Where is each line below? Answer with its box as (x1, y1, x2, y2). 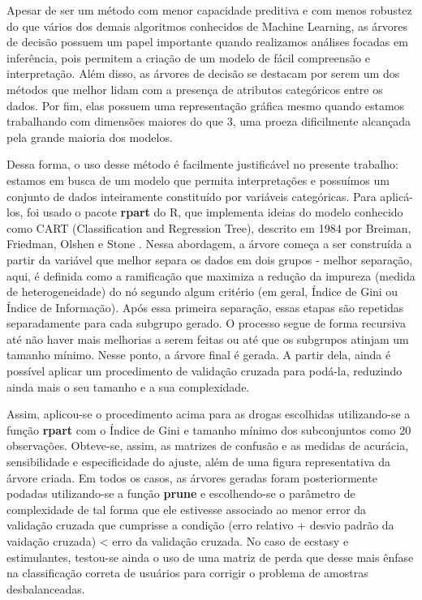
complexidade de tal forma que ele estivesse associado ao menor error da (6, 500, 367, 517)
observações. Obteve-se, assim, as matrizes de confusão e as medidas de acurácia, (6, 437, 409, 454)
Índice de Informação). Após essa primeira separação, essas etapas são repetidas (6, 298, 404, 315)
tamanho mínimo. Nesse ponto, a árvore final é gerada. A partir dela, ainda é (6, 346, 391, 363)
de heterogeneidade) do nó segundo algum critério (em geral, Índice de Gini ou (6, 283, 398, 300)
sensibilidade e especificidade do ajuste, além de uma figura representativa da (6, 453, 390, 470)
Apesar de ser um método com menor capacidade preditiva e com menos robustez (6, 2, 412, 18)
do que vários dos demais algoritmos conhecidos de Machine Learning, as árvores (6, 17, 408, 34)
